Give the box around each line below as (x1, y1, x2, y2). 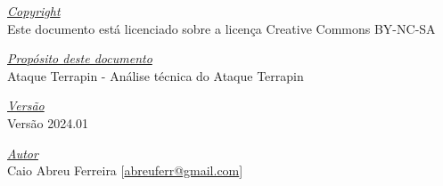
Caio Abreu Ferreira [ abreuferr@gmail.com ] (7, 161, 243, 180)
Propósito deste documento (7, 49, 152, 68)
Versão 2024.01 (7, 113, 89, 132)
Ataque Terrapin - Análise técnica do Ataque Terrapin (7, 66, 304, 85)
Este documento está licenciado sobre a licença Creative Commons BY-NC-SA (7, 19, 436, 37)
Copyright (7, 2, 61, 20)
